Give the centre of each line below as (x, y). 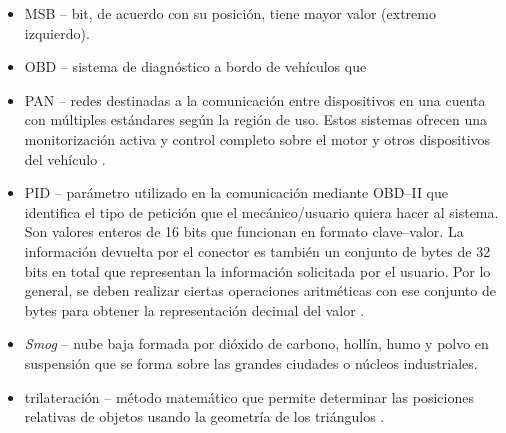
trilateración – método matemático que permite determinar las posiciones (249, 396)
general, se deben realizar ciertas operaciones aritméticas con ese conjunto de (260, 290)
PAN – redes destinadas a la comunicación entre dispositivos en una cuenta (255, 99)
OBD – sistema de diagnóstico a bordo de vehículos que (195, 66)
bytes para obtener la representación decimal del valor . (194, 309)
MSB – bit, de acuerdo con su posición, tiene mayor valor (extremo (230, 13)
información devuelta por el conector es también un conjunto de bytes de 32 (257, 250)
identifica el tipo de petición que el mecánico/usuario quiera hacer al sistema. (261, 211)
